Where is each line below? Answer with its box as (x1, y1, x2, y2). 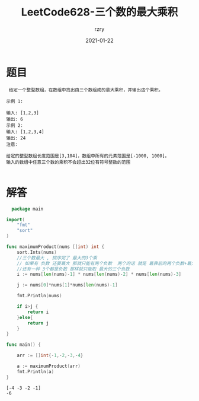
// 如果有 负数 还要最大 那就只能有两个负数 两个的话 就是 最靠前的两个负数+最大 (17, 260, 196, 266)
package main (11, 206, 44, 212)
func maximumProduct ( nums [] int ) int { (6, 244, 105, 250)
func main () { (6, 342, 41, 348)
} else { (17, 314, 33, 320)
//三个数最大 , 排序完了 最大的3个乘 (17, 254, 98, 261)
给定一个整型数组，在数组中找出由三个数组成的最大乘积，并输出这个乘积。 (8, 87, 163, 93)
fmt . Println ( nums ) (17, 293, 62, 299)
